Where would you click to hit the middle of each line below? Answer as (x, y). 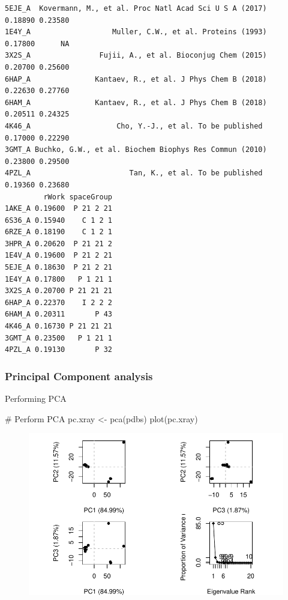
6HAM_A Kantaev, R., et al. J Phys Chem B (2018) (136, 102)
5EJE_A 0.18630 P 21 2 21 (58, 268)
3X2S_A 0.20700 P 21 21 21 (58, 291)
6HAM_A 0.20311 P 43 (58, 314)
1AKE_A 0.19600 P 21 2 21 (58, 209)
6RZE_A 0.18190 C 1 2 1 (58, 232)
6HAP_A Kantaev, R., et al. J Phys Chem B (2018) (136, 79)
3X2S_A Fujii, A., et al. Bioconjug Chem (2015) (136, 56)
